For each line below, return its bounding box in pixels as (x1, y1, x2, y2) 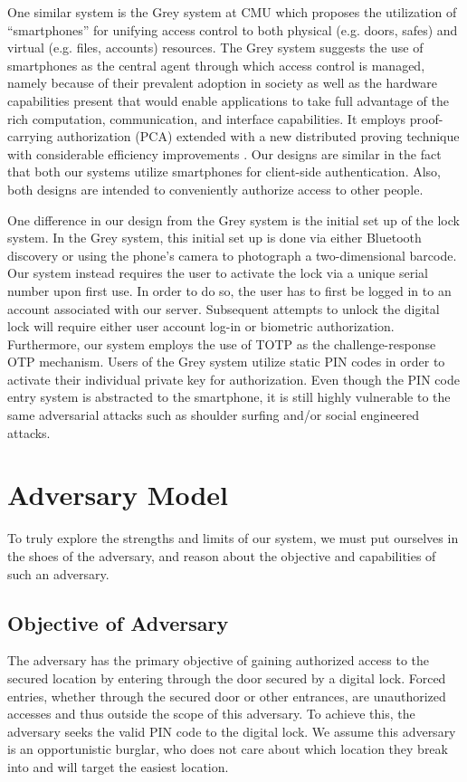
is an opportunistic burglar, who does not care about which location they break (7, 739, 448, 758)
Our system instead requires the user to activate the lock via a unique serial (7, 263, 428, 282)
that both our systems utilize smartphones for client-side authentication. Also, (7, 162, 441, 181)
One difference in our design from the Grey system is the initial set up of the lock (7, 210, 460, 229)
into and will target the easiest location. (7, 757, 229, 776)
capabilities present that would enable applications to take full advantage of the (7, 91, 449, 110)
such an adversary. (7, 564, 110, 583)
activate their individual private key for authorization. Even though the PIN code (7, 369, 460, 388)
